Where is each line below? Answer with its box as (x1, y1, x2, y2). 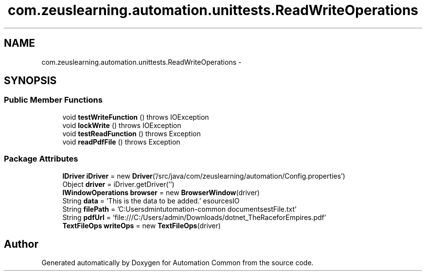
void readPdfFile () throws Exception (62, 137, 180, 146)
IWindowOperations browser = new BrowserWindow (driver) (62, 188, 260, 197)
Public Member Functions (4, 95, 103, 105)
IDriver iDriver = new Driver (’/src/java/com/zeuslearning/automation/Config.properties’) (62, 171, 345, 180)
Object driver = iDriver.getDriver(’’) (62, 180, 175, 188)
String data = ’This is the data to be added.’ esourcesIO (62, 196, 240, 205)
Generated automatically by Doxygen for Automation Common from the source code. (41, 258, 314, 267)
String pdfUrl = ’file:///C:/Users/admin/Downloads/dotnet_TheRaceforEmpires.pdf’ (62, 213, 326, 221)
